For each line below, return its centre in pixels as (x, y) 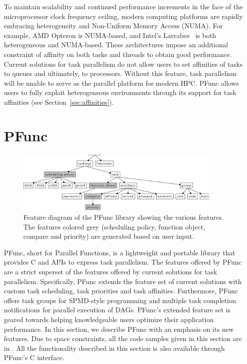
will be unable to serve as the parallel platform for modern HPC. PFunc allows (122, 83)
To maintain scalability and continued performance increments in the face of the (123, 6)
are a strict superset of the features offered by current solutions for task (111, 271)
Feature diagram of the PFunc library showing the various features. (124, 217)
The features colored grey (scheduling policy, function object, (115, 226)
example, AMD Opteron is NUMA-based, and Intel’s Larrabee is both (110, 35)
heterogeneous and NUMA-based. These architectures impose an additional (116, 45)
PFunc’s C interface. (34, 357)
